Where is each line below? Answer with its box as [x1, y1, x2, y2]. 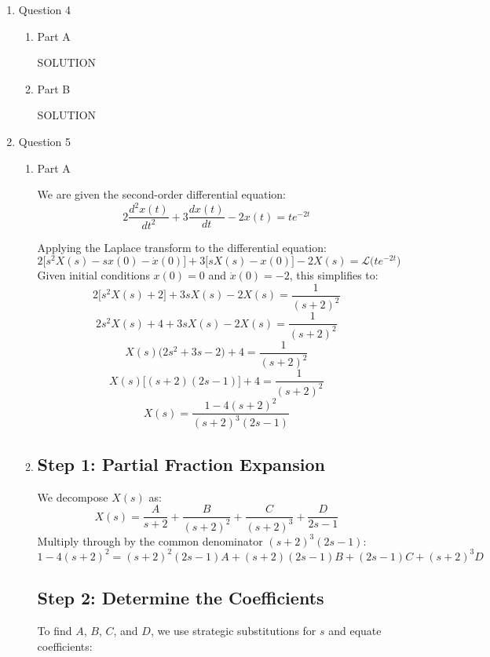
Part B [37, 80, 71, 97]
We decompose [37, 488, 108, 505]
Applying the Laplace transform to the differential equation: [37, 239, 327, 255]
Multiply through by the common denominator [37, 532, 263, 549]
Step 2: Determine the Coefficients [37, 586, 324, 610]
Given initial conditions [37, 267, 150, 283]
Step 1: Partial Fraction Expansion [37, 451, 326, 476]
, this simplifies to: [289, 267, 378, 283]
